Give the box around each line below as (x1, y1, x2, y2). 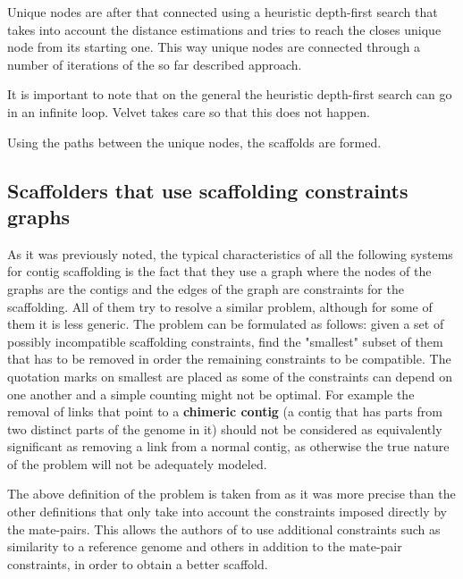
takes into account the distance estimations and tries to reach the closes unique (7, 20, 442, 38)
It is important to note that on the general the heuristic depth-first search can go (7, 85, 452, 104)
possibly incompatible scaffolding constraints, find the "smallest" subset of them (7, 331, 443, 350)
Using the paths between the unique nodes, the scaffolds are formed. (7, 132, 382, 151)
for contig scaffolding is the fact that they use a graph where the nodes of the (7, 262, 432, 281)
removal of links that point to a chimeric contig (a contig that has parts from (7, 402, 442, 421)
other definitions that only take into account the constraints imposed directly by (7, 502, 448, 521)
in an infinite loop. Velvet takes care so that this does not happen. (7, 102, 370, 121)
